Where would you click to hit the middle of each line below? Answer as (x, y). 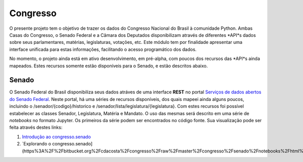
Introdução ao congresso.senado (56, 137)
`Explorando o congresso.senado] (57, 144)
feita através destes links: (36, 127)
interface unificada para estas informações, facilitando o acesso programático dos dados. (103, 49)
